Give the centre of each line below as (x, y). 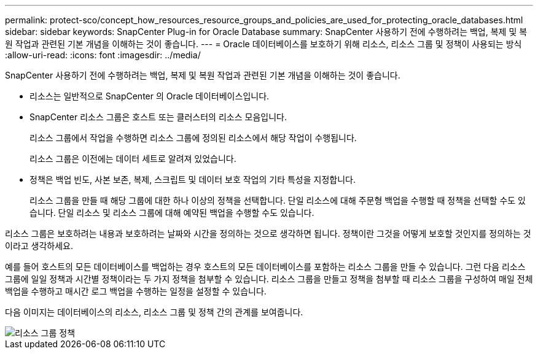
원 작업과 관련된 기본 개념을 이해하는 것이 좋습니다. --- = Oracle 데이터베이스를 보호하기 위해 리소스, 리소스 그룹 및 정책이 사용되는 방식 (263, 44)
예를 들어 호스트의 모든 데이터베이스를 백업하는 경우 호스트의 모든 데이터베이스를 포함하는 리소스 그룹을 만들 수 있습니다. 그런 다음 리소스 (265, 267)
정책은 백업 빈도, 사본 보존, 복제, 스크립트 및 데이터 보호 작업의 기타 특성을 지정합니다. (193, 179)
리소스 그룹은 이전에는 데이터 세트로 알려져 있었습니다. (133, 159)
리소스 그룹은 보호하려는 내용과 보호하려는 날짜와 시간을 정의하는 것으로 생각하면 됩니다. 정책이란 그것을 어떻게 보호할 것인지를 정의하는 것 (268, 233)
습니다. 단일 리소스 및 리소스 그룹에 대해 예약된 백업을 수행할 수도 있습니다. (172, 213)
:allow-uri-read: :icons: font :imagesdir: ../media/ (103, 55)
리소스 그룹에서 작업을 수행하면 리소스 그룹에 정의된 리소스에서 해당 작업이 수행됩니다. (193, 138)
